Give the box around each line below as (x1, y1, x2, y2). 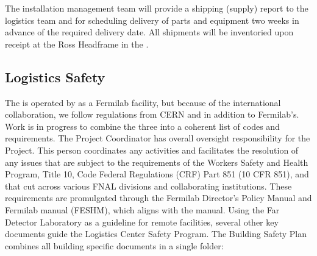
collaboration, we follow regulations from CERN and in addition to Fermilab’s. (5, 108, 299, 121)
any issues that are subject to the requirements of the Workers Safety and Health (5, 155, 308, 168)
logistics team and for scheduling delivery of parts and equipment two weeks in (5, 13, 299, 26)
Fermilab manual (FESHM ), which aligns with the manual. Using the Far (5, 203, 280, 216)
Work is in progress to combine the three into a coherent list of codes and (5, 119, 280, 132)
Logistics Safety (5, 67, 105, 86)
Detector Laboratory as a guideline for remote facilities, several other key (5, 215, 279, 228)
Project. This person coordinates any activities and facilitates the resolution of (5, 143, 299, 156)
